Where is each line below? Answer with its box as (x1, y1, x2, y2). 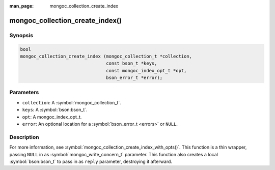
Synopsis (9, 32, 33, 39)
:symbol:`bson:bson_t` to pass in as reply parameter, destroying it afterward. (9, 158, 173, 164)
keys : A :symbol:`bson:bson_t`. (22, 107, 88, 113)
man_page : (9, 3, 34, 9)
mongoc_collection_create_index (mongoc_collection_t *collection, (20, 53, 193, 59)
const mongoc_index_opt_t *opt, (106, 68, 187, 73)
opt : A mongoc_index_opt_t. (22, 114, 82, 120)
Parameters (9, 89, 39, 96)
